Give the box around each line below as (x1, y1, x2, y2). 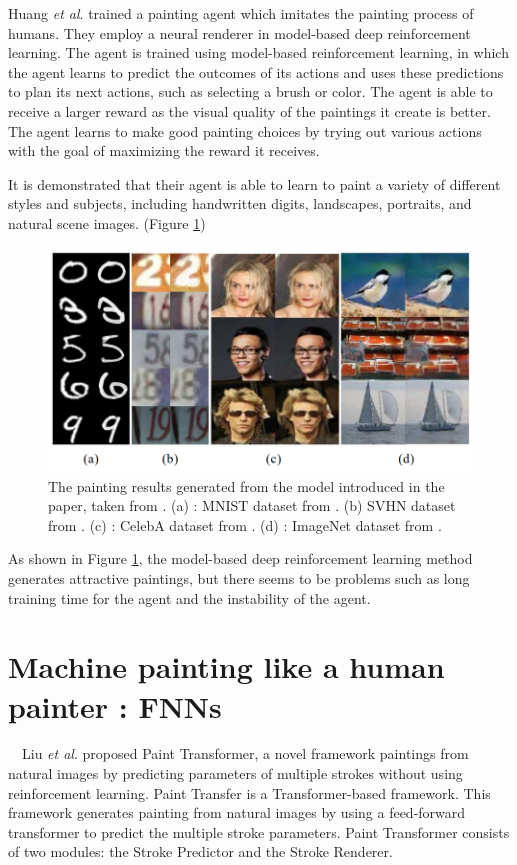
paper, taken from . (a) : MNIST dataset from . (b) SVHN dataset (48, 495, 456, 516)
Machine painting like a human (8, 646, 445, 687)
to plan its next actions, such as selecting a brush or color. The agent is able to (8, 81, 493, 102)
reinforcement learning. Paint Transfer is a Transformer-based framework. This (8, 782, 491, 803)
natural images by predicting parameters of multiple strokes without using (8, 763, 463, 784)
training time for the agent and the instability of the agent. (8, 587, 371, 608)
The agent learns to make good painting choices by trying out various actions (8, 120, 482, 141)
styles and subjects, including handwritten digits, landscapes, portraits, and (8, 193, 472, 214)
